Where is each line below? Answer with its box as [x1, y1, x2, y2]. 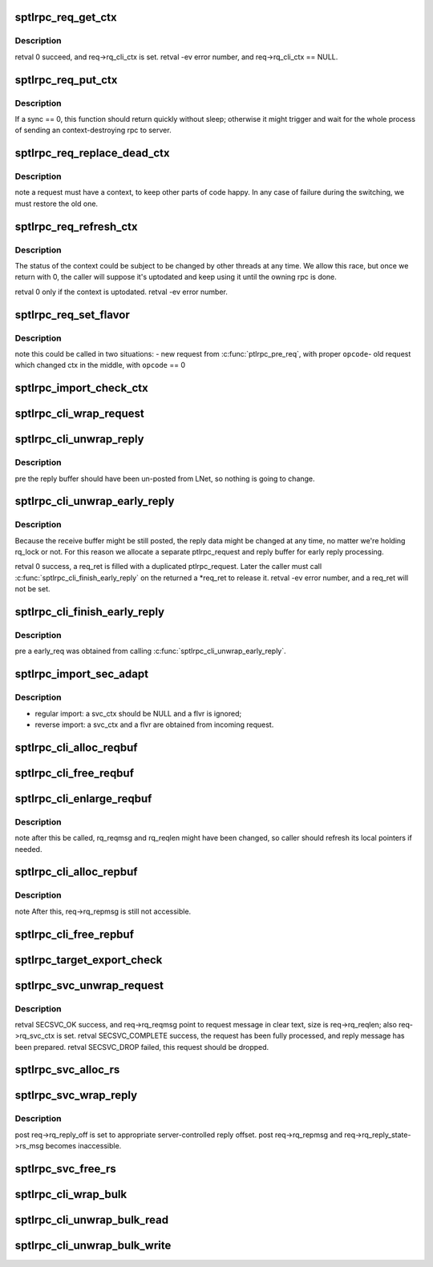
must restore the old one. [14, 199, 99, 208]
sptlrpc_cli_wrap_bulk [14, 1188, 127, 1201]
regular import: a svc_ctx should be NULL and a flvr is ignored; [34, 708, 242, 718]
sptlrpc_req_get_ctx [14, 10, 117, 24]
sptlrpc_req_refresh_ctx [14, 220, 138, 233]
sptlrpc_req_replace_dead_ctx [14, 147, 170, 160]
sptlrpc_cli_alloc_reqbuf [14, 740, 138, 754]
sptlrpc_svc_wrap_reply [14, 1088, 138, 1102]
